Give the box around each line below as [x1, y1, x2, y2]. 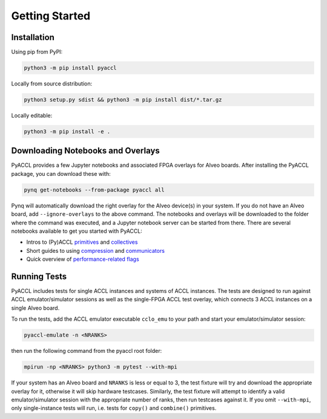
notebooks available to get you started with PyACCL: [11, 227, 142, 235]
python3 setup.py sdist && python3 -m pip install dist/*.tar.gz [24, 96, 222, 103]
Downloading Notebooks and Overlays [11, 146, 160, 156]
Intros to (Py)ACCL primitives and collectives [26, 238, 138, 246]
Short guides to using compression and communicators [26, 247, 165, 254]
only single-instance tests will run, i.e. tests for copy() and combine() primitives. [11, 404, 217, 412]
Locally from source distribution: [11, 80, 93, 87]
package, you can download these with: [11, 170, 111, 177]
